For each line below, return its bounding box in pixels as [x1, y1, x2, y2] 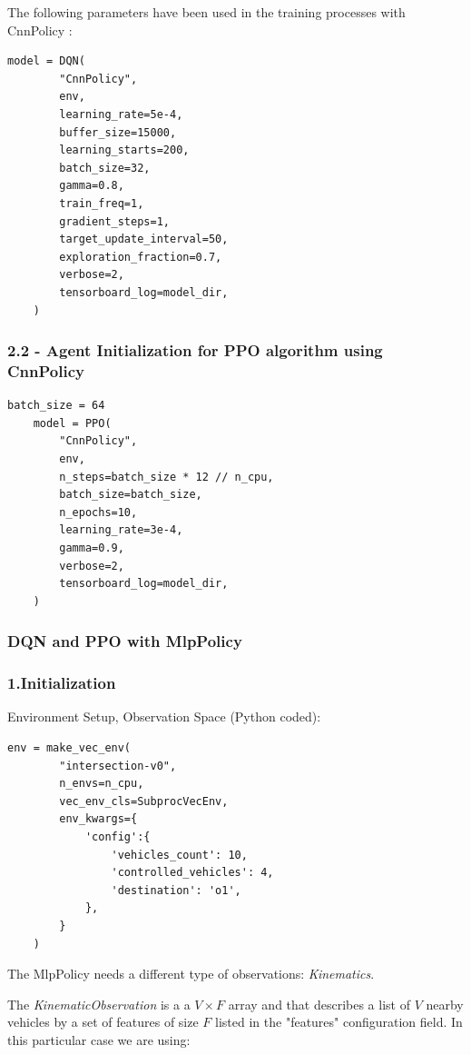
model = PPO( [33, 416, 112, 430]
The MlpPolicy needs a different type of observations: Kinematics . [7, 964, 375, 983]
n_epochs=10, [59, 505, 138, 519]
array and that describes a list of [228, 994, 410, 1013]
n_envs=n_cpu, [59, 777, 144, 791]
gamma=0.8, [59, 179, 124, 193]
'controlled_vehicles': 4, [111, 866, 274, 880]
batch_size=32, [59, 161, 151, 174]
